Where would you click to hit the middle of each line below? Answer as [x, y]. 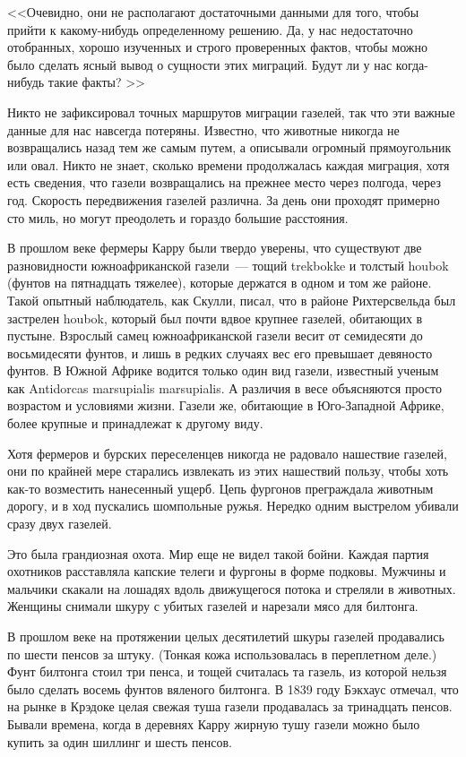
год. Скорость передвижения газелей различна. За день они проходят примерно [224, 199]
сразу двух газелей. [60, 524]
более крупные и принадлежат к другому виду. [135, 423]
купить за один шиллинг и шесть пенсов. [120, 741]
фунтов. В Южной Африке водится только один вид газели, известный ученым [223, 370]
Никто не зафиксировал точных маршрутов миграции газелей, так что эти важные [231, 112]
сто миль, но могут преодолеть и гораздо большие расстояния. [178, 217]
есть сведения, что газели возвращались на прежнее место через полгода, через [224, 182]
